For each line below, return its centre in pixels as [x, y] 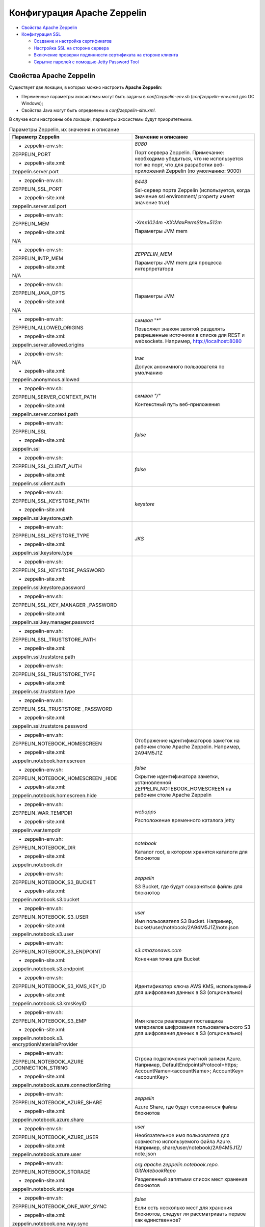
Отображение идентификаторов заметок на [187, 740]
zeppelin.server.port [35, 171]
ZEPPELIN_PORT [31, 154]
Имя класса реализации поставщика [179, 1021]
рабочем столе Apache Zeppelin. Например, [188, 747]
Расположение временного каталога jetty [185, 820]
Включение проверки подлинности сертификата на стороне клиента [106, 55]
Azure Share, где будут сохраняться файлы [186, 1107]
